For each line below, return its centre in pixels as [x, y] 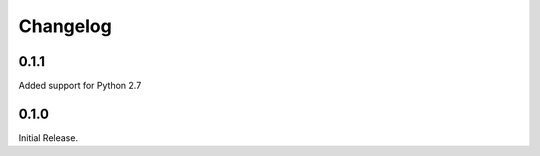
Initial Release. [48, 137]
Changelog [65, 26]
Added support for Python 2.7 [80, 86]
